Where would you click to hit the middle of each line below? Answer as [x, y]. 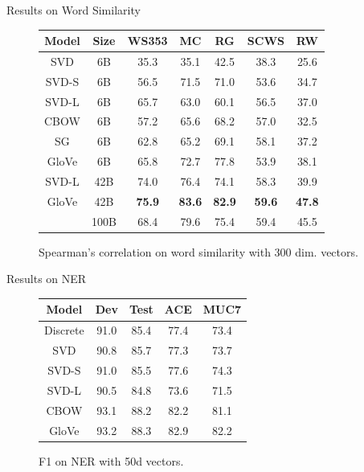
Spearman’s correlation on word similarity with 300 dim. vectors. [198, 251]
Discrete [64, 330]
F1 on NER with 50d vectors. [111, 460]
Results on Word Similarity [74, 10]
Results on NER [47, 279]
